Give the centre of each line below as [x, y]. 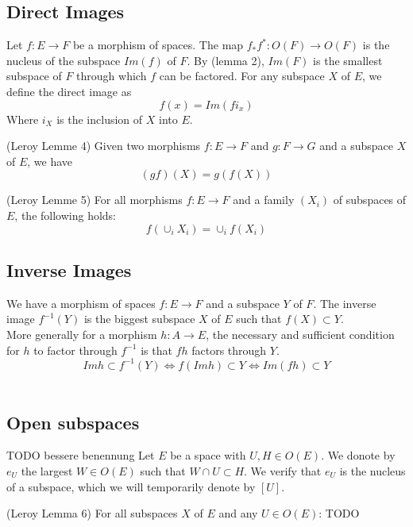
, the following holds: [65, 215]
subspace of [34, 76]
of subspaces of [370, 200]
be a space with [208, 455]
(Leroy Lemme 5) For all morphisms [95, 200]
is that [156, 350]
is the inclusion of [100, 119]
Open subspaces [73, 422]
